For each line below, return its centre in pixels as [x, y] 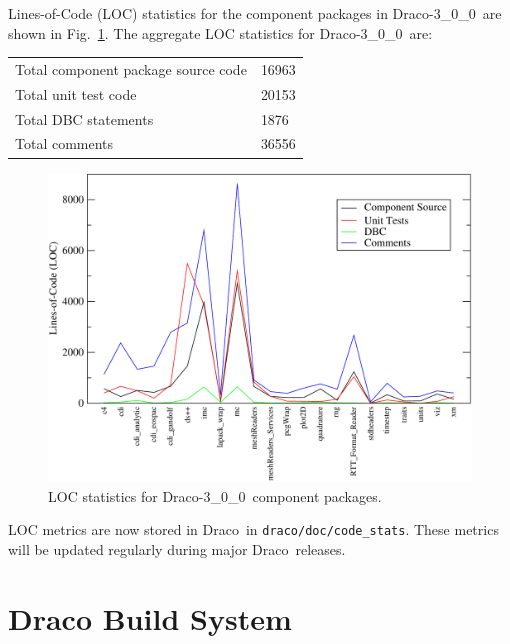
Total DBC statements [84, 118]
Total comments [64, 143]
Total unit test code [76, 93]
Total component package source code [131, 68]
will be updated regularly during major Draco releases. [177, 549]
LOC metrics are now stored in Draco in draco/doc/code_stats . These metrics [253, 529]
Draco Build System [150, 617]
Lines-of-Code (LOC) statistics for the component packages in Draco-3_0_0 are [255, 13]
